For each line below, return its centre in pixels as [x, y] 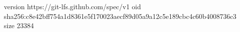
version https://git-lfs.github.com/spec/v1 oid [73, 6]
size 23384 [19, 25]
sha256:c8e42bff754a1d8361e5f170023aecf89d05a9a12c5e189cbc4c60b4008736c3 [120, 16]
